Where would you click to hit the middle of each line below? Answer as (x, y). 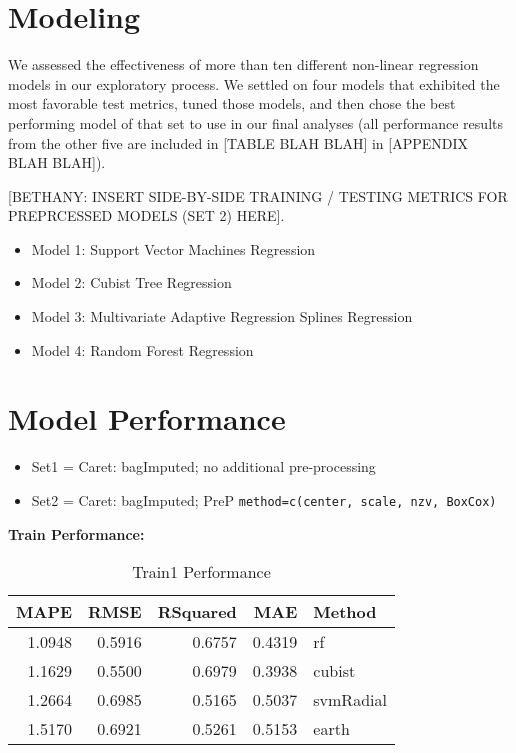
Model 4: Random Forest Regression (142, 349)
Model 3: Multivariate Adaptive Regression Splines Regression (222, 316)
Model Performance (147, 418)
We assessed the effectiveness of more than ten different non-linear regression (243, 64)
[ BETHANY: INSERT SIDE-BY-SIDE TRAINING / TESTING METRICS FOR (258, 195)
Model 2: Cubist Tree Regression (131, 282)
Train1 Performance (201, 572)
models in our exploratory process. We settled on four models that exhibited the (254, 83)
